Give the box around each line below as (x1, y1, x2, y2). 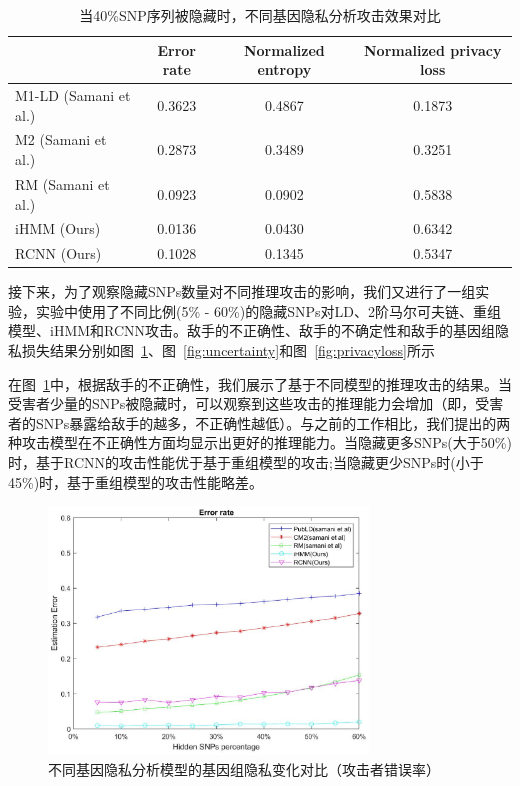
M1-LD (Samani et (15, 85, 131, 106)
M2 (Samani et (15, 129, 107, 150)
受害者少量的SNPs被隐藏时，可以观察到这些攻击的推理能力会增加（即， (8, 393, 476, 414)
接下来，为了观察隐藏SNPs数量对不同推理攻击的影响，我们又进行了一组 (8, 281, 476, 302)
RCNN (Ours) (15, 243, 102, 264)
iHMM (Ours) (15, 218, 101, 239)
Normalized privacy (363, 39, 502, 60)
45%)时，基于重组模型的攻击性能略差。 (8, 471, 264, 492)
